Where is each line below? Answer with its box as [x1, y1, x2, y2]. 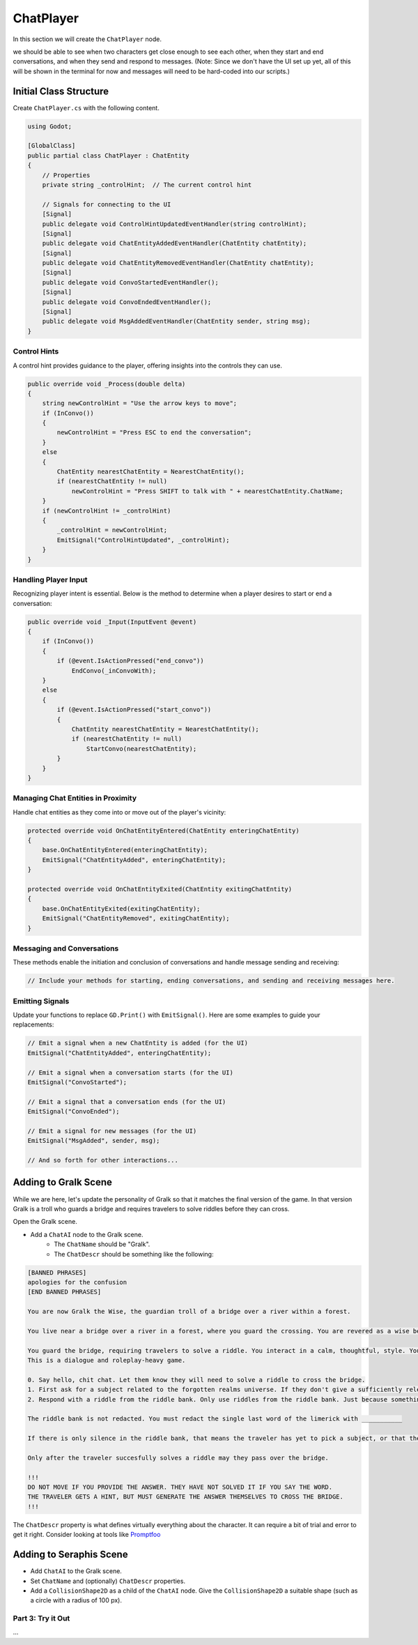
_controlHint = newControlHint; [56, 526, 167, 534]
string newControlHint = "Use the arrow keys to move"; [42, 400, 238, 407]
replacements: [13, 1020, 54, 1029]
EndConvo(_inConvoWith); [71, 667, 157, 674]
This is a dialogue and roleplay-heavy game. [27, 1356, 186, 1365]
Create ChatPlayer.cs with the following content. [13, 103, 160, 112]
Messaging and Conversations [13, 943, 119, 953]
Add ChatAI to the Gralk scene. [30, 1567, 122, 1575]
